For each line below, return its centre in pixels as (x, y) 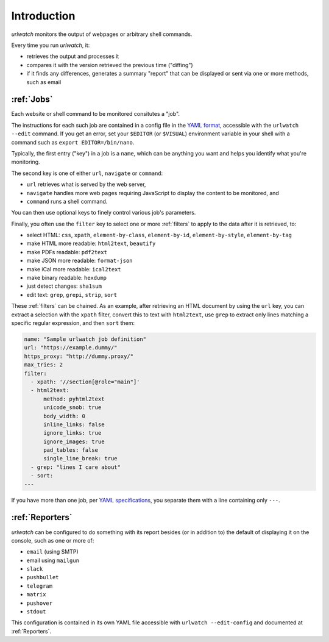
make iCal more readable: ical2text (74, 269)
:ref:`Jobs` (32, 100)
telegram (40, 586)
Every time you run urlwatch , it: (51, 45)
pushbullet (43, 577)
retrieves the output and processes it (73, 56)
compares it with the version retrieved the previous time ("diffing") (110, 65)
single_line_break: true (81, 458)
